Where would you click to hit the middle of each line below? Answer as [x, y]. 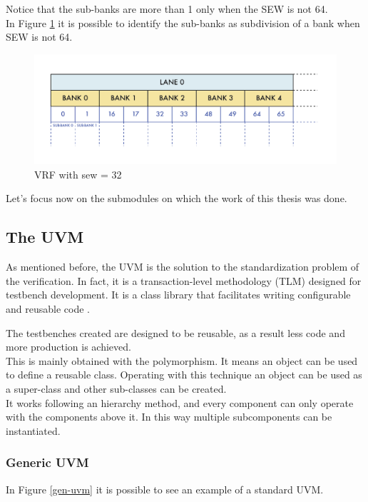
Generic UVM [47, 462]
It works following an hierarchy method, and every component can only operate [180, 402]
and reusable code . [48, 308]
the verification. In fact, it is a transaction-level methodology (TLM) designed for [184, 280]
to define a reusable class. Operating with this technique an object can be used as [184, 375]
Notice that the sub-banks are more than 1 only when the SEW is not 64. [167, 9]
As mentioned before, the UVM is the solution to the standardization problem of [183, 267]
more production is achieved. [68, 347]
